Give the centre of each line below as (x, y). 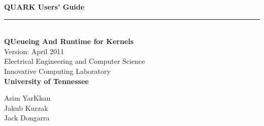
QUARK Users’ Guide (44, 7)
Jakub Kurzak (26, 108)
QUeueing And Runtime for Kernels (69, 41)
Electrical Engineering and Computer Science (75, 61)
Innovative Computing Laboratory (57, 71)
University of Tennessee (46, 81)
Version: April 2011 (34, 51)
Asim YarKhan (27, 98)
